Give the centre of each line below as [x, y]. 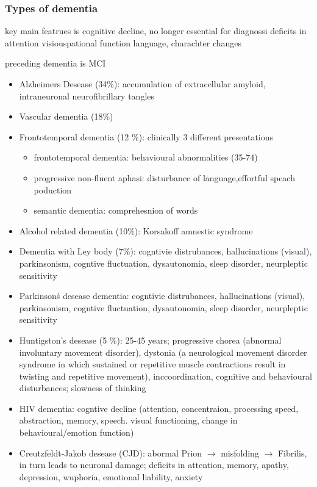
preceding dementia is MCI [55, 63]
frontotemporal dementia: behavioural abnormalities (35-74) [146, 157]
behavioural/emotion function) [77, 432]
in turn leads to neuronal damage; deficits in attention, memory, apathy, [154, 465]
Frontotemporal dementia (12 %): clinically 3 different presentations [146, 136]
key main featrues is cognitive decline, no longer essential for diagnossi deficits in [156, 31]
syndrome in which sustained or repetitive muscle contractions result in [152, 364]
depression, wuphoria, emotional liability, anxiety [111, 476]
